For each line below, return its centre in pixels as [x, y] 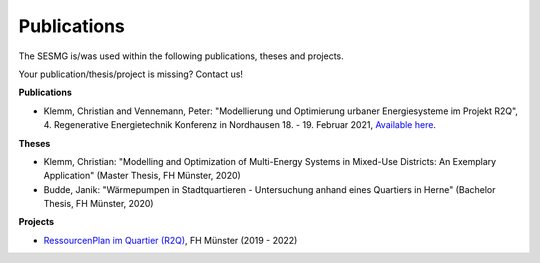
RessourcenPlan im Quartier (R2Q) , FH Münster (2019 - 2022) [170, 240]
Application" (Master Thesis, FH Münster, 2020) [142, 176]
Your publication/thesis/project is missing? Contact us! [131, 74]
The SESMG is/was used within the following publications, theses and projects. [181, 56]
